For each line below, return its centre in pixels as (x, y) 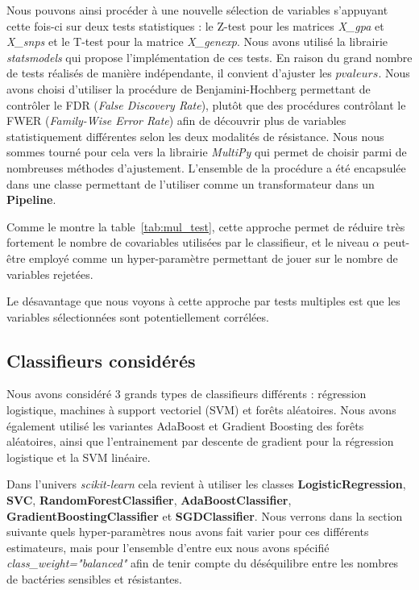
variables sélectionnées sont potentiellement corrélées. (138, 316)
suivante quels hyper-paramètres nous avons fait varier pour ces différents (188, 532)
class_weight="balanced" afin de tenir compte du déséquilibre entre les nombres (203, 563)
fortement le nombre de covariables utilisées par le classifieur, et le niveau (188, 242)
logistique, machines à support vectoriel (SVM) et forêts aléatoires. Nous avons (201, 410)
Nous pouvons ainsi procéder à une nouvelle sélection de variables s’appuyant (197, 10)
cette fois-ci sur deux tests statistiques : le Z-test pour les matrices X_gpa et (195, 25)
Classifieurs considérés (101, 360)
